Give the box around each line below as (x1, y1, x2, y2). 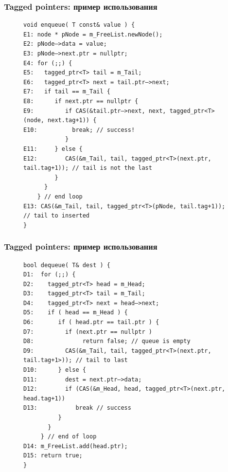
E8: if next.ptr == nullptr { (23, 97, 139, 105)
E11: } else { (23, 145, 83, 152)
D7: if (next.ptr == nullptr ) (23, 328, 152, 335)
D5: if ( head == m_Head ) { (23, 309, 128, 316)
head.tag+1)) (23, 395, 65, 402)
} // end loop (37, 193, 83, 200)
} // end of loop (40, 433, 97, 440)
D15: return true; (23, 452, 83, 459)
